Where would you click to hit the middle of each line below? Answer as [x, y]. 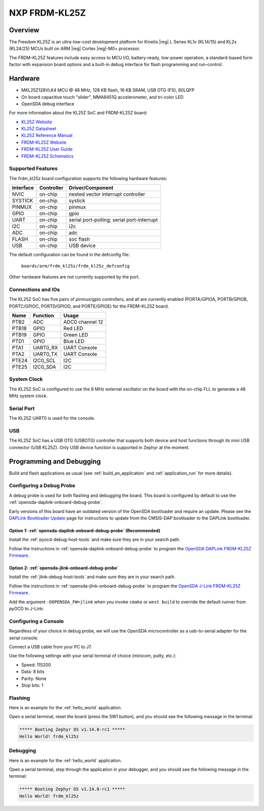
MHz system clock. [28, 396]
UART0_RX [45, 347]
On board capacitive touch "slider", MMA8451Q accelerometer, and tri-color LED [102, 97]
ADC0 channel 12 [83, 322]
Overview [24, 30]
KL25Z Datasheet [39, 129]
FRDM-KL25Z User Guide [47, 149]
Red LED [73, 328]
